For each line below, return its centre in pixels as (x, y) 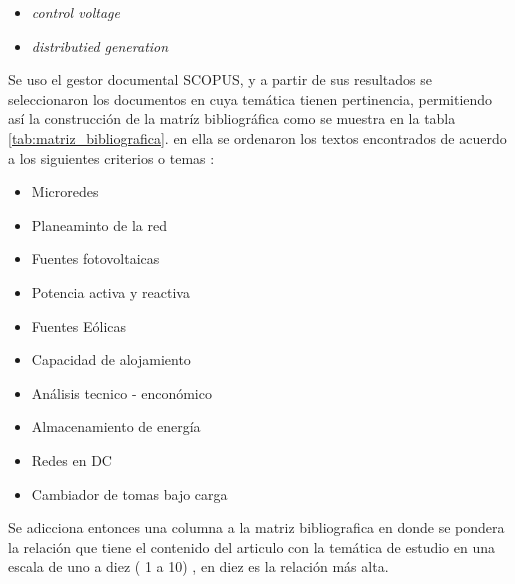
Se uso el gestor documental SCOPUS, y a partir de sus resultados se (220, 79)
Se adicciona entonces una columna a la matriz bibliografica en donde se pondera (256, 527)
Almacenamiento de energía (116, 426)
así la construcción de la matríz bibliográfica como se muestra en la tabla (232, 118)
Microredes (65, 191)
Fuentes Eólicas (79, 325)
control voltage (75, 12)
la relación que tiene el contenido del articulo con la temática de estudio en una (252, 546)
